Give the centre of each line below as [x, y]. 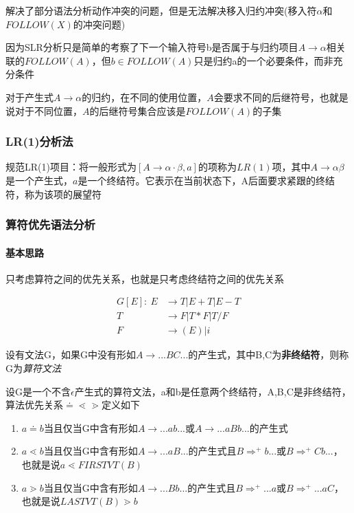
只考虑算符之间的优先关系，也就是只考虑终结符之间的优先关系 [145, 278]
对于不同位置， [48, 110]
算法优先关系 [34, 405]
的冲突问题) [99, 24]
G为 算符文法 [33, 368]
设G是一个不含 [38, 391]
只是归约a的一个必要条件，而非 [263, 60]
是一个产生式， [39, 180]
